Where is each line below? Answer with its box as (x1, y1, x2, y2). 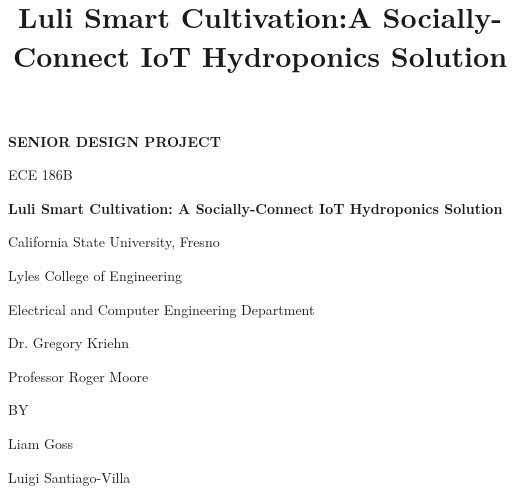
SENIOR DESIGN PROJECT (8, 130, 221, 151)
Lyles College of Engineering (8, 264, 182, 285)
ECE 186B (8, 164, 73, 185)
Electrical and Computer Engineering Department (8, 298, 315, 319)
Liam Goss (8, 432, 73, 453)
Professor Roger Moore (8, 365, 149, 386)
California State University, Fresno (8, 231, 220, 252)
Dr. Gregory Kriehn (8, 332, 130, 353)
